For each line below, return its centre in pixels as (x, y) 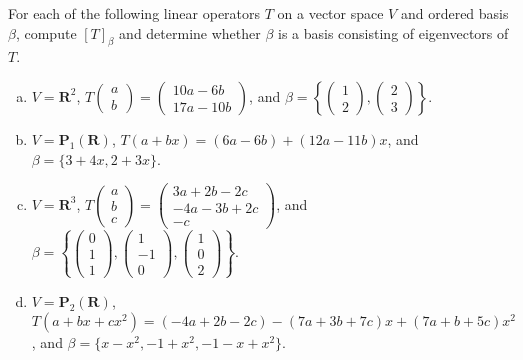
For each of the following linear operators (134, 13)
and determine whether (190, 32)
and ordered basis (454, 13)
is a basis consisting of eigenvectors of (393, 32)
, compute (46, 32)
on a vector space (330, 13)
